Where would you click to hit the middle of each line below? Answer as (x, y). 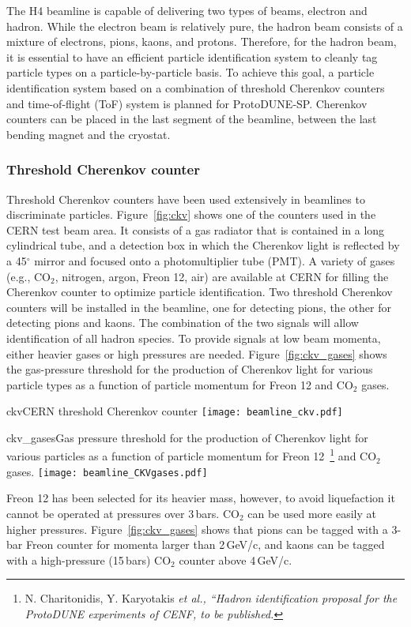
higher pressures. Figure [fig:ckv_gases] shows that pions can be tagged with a (197, 529)
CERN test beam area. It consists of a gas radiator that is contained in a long (196, 229)
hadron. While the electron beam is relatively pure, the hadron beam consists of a (205, 26)
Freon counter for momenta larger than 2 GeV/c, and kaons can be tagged (205, 544)
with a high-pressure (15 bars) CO (89, 559)
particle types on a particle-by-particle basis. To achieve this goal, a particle (190, 72)
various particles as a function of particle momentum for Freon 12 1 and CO (192, 455)
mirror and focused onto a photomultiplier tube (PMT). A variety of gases (215, 260)
